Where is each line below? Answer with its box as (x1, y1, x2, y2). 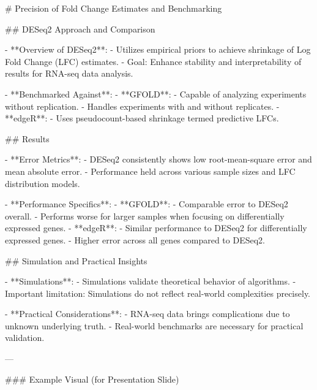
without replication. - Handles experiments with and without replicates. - (5, 99, 280, 112)
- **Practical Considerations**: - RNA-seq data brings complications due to (5, 307, 290, 320)
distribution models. (5, 177, 80, 189)
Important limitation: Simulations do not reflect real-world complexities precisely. (5, 286, 310, 299)
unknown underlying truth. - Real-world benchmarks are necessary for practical (5, 319, 304, 332)
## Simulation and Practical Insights (5, 254, 147, 267)
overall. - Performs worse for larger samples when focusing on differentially (5, 209, 285, 222)
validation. (5, 331, 45, 344)
